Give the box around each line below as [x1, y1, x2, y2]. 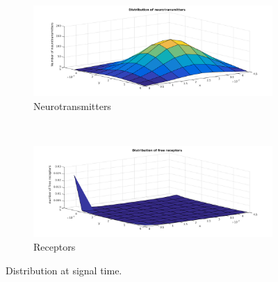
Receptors [33, 240, 76, 254]
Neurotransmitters [33, 98, 111, 113]
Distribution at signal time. [6, 263, 122, 277]
